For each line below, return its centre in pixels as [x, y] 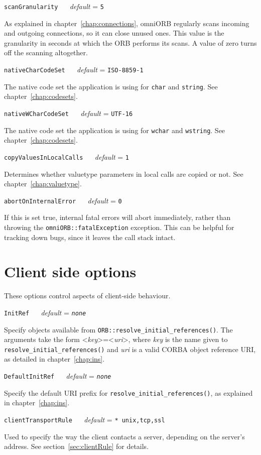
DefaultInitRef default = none [58, 376]
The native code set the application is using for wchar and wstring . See [115, 130]
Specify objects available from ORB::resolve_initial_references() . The [118, 329]
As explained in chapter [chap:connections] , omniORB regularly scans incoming [127, 23]
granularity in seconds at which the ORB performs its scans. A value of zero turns [130, 42]
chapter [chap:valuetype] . [43, 184]
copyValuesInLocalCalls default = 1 [67, 156]
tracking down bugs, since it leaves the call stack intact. [90, 237]
